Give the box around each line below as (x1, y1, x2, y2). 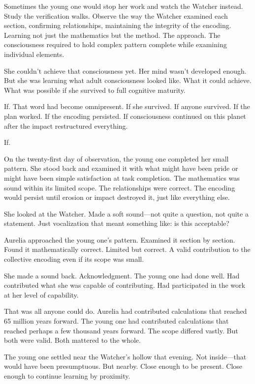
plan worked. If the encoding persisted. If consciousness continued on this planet (4, 110, 246, 121)
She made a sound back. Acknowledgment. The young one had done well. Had (4, 270, 240, 280)
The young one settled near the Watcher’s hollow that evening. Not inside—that (4, 351, 247, 361)
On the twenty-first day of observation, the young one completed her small (4, 153, 229, 164)
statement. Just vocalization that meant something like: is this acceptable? (4, 218, 229, 228)
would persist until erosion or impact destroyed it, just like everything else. (4, 192, 230, 202)
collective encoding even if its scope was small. (4, 254, 144, 264)
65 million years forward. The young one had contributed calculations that (4, 316, 229, 326)
